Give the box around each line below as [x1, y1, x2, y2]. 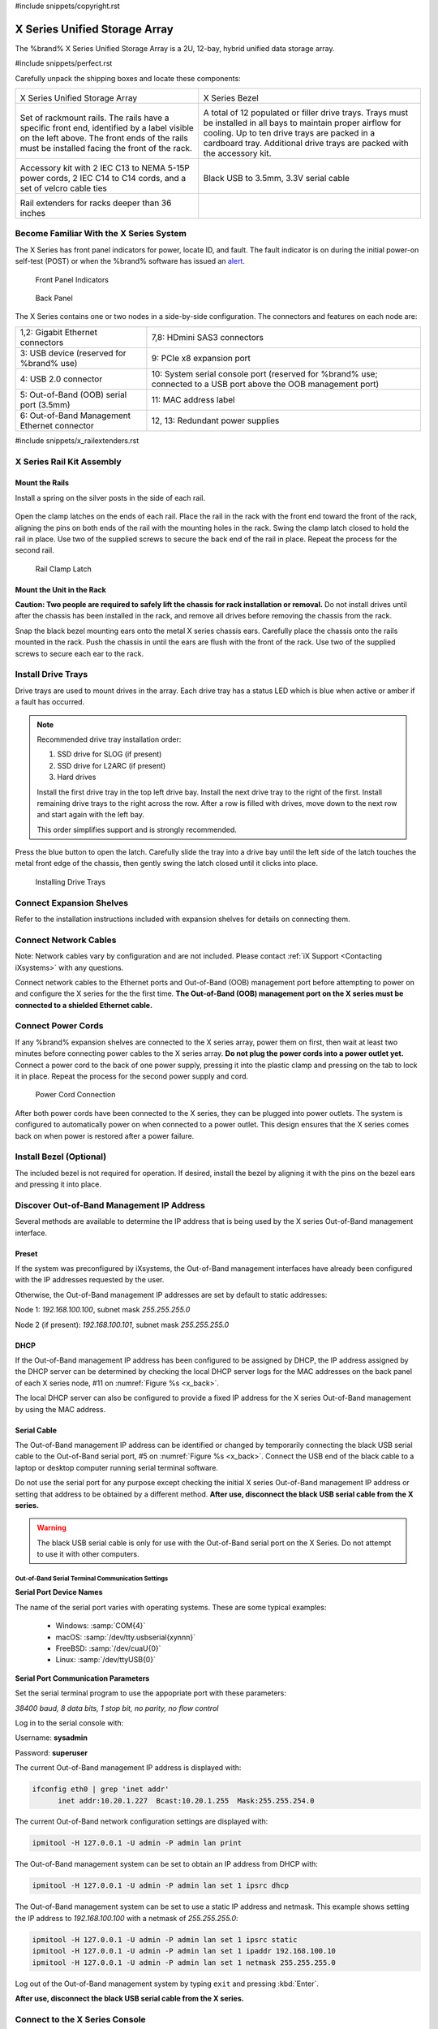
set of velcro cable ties [19, 183, 107, 194]
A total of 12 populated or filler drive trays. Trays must [203, 107, 409, 118]
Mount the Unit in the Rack [15, 584, 107, 594]
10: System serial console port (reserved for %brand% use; [151, 368, 378, 379]
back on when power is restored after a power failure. [15, 1131, 195, 1140]
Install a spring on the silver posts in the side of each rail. [15, 493, 206, 502]
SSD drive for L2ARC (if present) [57, 760, 166, 770]
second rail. [15, 545, 54, 555]
